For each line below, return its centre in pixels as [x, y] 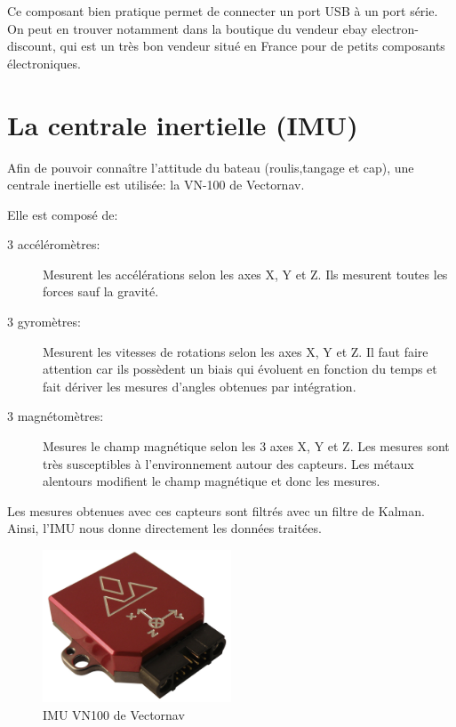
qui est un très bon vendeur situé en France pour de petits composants [252, 46]
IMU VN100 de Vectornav [114, 714]
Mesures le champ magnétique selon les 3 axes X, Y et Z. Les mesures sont [246, 446]
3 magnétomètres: [56, 416]
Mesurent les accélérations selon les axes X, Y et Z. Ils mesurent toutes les [245, 274]
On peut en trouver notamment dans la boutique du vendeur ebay [188, 28]
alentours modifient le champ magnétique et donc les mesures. [212, 481]
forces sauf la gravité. [101, 291]
